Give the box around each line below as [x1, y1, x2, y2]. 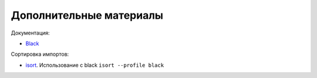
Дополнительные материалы [11, 9, 164, 22]
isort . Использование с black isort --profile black [25, 62, 164, 69]
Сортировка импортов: [11, 50, 69, 58]
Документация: [11, 29, 50, 36]
